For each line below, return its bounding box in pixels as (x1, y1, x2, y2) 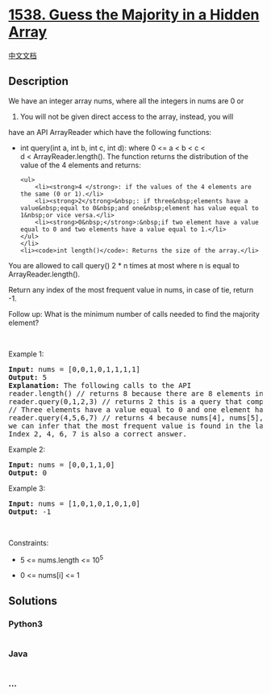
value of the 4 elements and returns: (19, 160, 141, 170)
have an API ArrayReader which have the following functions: (8, 127, 212, 137)
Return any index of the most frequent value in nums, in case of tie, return (8, 284, 254, 294)
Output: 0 (8, 468, 47, 478)
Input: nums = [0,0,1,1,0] (8, 460, 115, 470)
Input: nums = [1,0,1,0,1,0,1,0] (8, 499, 141, 508)
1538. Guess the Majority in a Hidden (8, 6, 260, 24)
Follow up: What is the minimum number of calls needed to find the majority (8, 309, 261, 318)
